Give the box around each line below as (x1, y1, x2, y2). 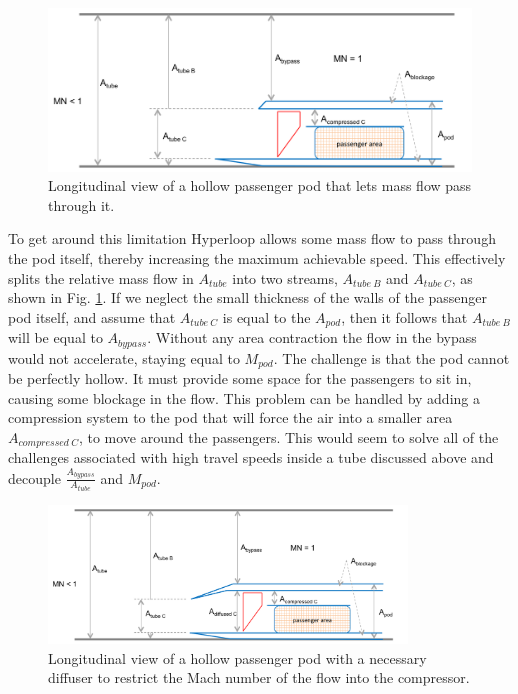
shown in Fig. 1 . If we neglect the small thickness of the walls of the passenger (8, 287, 488, 308)
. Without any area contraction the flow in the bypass (147, 327, 477, 348)
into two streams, (232, 267, 338, 288)
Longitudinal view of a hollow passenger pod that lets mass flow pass (48, 175, 472, 196)
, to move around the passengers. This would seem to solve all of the (78, 426, 499, 447)
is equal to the (222, 306, 311, 327)
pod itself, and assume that (8, 306, 176, 327)
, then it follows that (341, 306, 468, 327)
